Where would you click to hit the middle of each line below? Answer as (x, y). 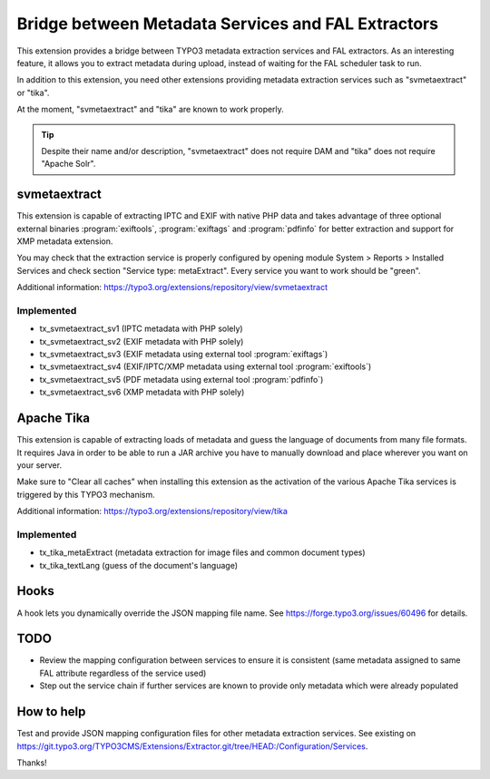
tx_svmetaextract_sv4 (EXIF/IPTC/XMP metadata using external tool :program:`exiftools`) (206, 366)
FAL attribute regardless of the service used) (123, 673)
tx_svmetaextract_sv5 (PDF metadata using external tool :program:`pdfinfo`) (181, 379)
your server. (39, 465)
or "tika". (33, 93)
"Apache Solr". (69, 164)
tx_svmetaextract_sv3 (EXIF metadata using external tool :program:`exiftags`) (184, 355)
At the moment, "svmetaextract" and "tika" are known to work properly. (151, 110)
